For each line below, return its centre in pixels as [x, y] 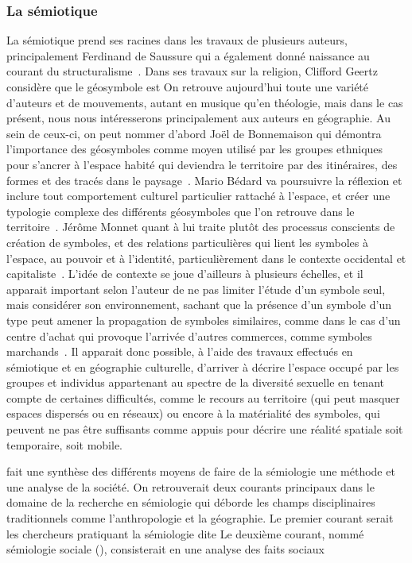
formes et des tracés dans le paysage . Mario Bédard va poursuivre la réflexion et [204, 180]
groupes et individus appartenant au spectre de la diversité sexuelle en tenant [195, 382]
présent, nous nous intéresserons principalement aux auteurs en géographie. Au [198, 118]
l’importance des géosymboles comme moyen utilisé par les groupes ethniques [195, 149]
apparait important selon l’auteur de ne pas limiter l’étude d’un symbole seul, [196, 289]
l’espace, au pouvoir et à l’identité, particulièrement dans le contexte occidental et [206, 258]
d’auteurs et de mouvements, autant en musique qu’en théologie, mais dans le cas [205, 102]
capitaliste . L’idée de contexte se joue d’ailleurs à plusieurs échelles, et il [185, 274]
